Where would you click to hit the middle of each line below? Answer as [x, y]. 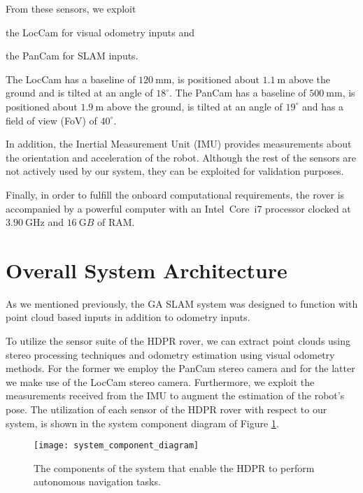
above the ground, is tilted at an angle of [194, 106]
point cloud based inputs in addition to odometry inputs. [128, 317]
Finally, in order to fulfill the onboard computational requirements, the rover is [175, 194]
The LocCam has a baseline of [71, 79]
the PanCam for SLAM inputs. [72, 56]
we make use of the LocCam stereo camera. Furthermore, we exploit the [160, 381]
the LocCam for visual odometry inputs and [100, 32]
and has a [323, 106]
